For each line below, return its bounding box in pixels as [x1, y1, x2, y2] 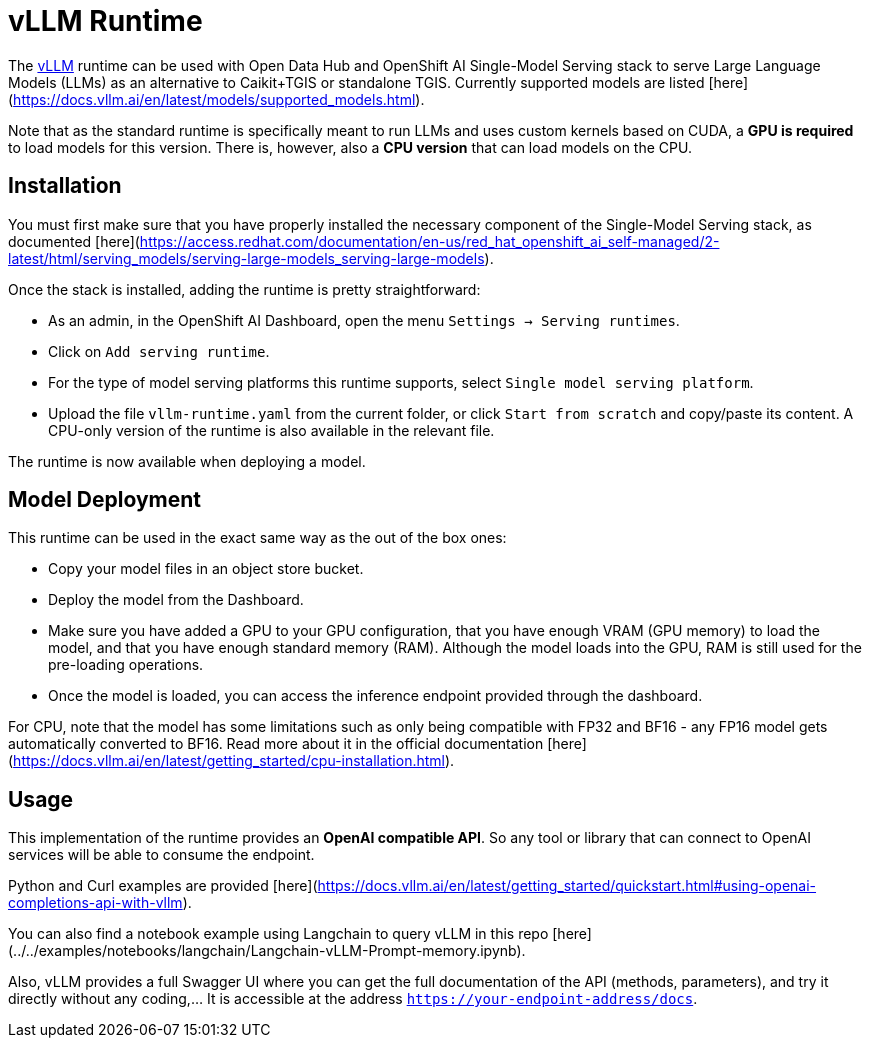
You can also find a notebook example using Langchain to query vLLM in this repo [8, 925, 549, 943]
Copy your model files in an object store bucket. [48, 560, 364, 578]
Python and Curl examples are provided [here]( [8, 877, 318, 895]
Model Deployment [8, 487, 202, 513]
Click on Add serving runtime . [48, 342, 270, 360]
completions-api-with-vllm [8, 894, 183, 912]
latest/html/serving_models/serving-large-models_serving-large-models [8, 249, 485, 267]
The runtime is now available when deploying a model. [8, 452, 366, 470]
